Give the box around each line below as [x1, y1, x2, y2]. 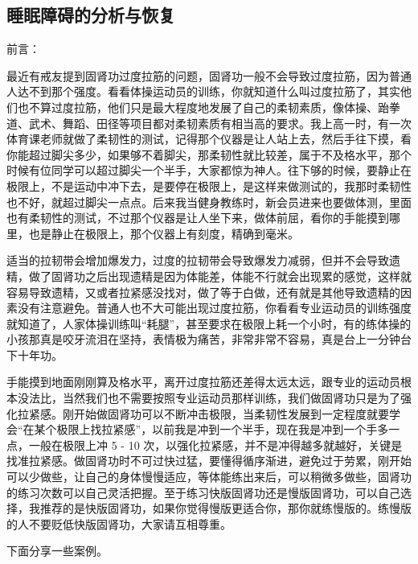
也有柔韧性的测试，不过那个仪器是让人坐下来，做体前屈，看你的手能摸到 [6, 209, 389, 226]
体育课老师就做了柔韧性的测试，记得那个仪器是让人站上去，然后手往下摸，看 [6, 130, 412, 147]
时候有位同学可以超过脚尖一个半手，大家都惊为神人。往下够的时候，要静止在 [6, 162, 412, 179]
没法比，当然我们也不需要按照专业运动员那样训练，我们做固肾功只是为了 [17, 389, 400, 406]
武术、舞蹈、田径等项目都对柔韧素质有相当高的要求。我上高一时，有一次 [28, 114, 412, 131]
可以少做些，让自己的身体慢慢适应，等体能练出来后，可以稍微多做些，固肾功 [6, 468, 412, 485]
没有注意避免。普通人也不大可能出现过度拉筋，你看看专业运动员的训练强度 [17, 299, 412, 316]
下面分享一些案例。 [6, 542, 108, 559]
